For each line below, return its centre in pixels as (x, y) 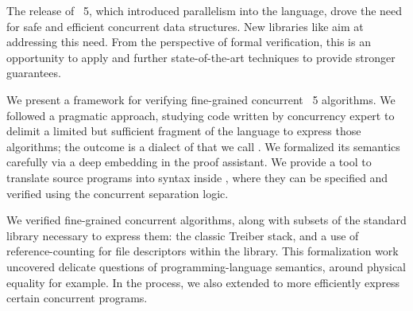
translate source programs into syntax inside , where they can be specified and (197, 177)
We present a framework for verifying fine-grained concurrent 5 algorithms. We (201, 99)
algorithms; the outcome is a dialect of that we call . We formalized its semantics (203, 146)
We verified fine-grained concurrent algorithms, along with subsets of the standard (206, 220)
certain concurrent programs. (77, 298)
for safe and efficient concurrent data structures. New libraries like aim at (185, 26)
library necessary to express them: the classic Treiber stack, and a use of (183, 235)
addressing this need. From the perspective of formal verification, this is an (189, 42)
